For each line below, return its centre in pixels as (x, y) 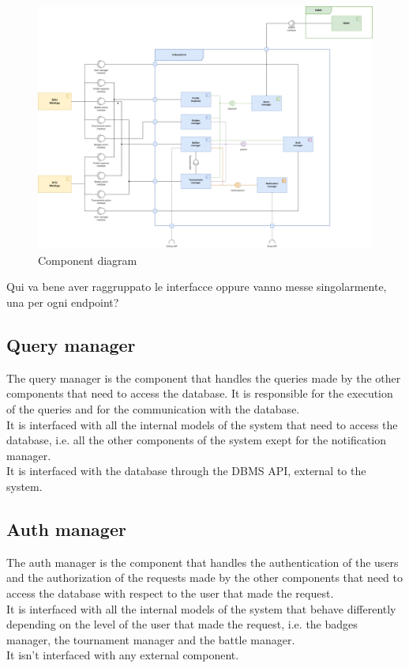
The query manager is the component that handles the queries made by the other (204, 377)
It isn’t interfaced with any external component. (123, 655)
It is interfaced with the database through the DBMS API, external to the (186, 471)
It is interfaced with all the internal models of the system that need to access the (202, 424)
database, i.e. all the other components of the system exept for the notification (197, 440)
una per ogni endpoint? (63, 302)
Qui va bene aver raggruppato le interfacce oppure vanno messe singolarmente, (197, 287)
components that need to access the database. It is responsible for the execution (200, 393)
